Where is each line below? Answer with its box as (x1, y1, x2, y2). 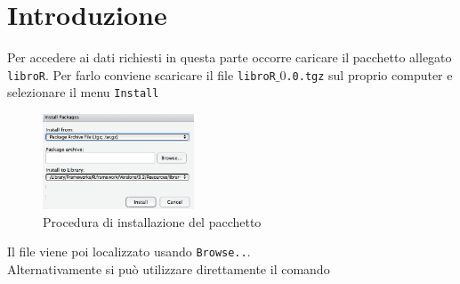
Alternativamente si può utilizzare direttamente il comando (7, 260, 330, 279)
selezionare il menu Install (7, 83, 159, 101)
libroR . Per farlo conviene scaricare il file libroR (7, 65, 276, 84)
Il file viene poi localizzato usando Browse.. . (7, 242, 251, 261)
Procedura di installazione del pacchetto (43, 212, 262, 231)
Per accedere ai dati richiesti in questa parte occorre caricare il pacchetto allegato (7, 48, 452, 67)
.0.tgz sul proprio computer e (286, 65, 453, 84)
